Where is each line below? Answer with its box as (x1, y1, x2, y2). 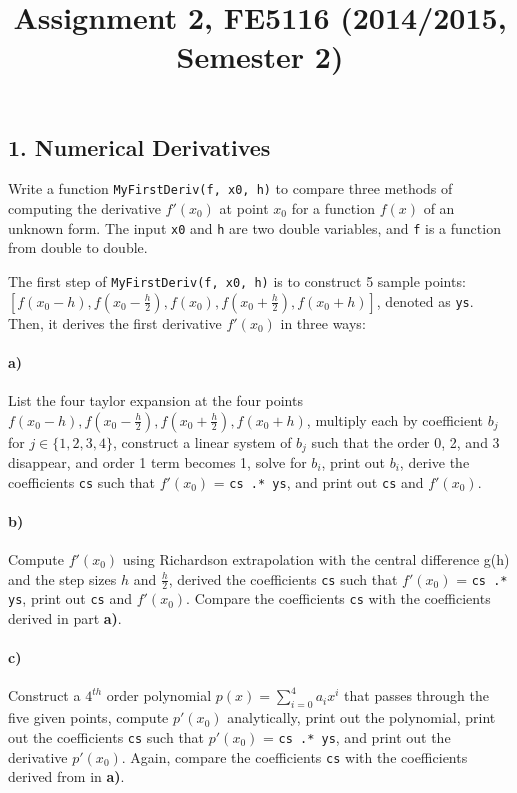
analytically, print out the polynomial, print (227, 707, 496, 728)
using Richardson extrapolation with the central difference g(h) (122, 549, 510, 570)
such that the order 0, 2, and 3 (311, 431, 500, 452)
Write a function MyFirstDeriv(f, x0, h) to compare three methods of (8, 178, 453, 199)
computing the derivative (8, 198, 161, 219)
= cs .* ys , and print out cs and (213, 471, 424, 492)
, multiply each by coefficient (306, 409, 484, 430)
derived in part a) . (8, 608, 122, 629)
